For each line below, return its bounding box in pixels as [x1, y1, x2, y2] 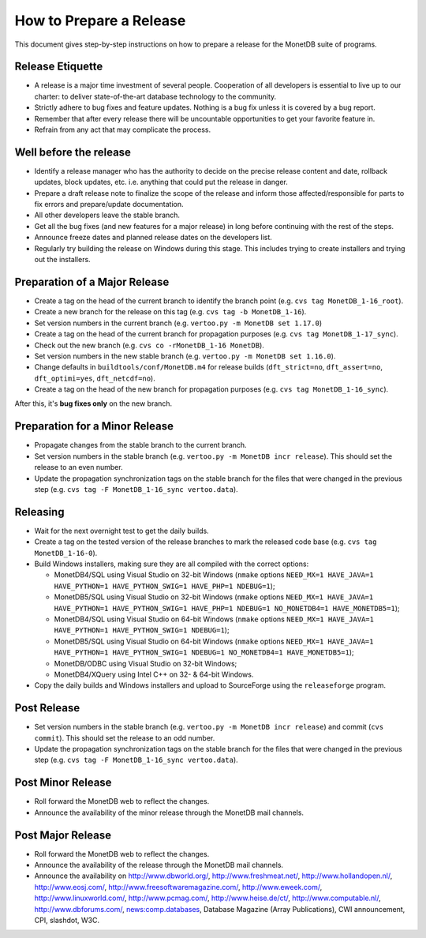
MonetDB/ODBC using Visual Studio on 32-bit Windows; [54, 658, 237, 668]
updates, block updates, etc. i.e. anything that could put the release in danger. [34, 178, 288, 187]
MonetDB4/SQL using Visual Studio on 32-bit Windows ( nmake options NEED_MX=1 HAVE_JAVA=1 [54, 570, 374, 580]
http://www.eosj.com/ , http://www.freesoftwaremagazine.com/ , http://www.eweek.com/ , [34, 882, 323, 891]
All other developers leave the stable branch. [34, 210, 181, 220]
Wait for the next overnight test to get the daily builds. [34, 526, 209, 535]
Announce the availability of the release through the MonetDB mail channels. [34, 860, 284, 869]
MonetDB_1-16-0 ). [34, 548, 98, 557]
